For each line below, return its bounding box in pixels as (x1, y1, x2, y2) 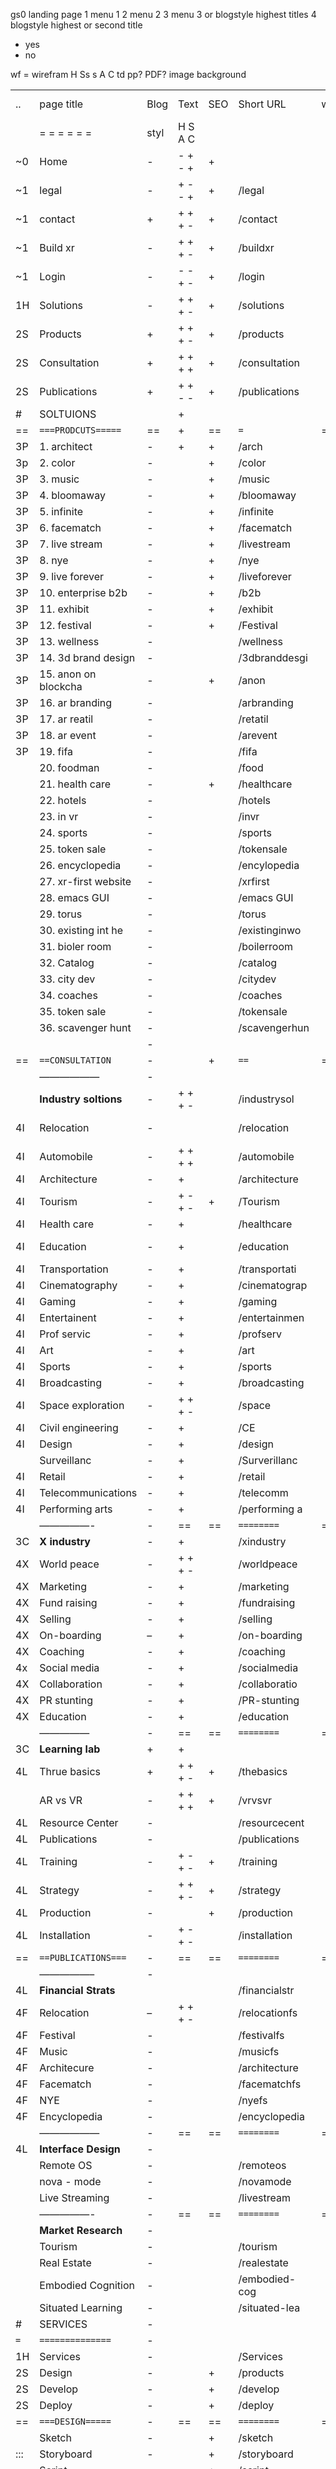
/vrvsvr (238, 1794, 272, 1807)
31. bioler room (39, 940, 112, 953)
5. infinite (39, 505, 84, 518)
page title (39, 97, 84, 111)
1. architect (39, 440, 93, 453)
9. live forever (39, 570, 105, 583)
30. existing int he (39, 924, 123, 937)
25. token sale (39, 842, 107, 856)
